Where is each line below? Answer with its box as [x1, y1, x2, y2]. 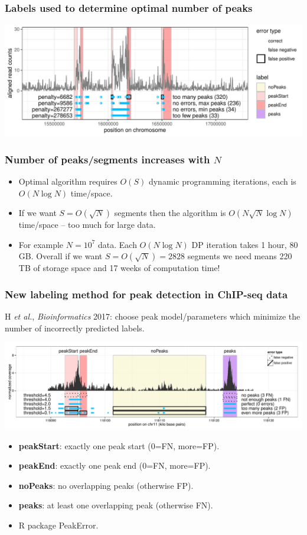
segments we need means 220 [187, 250, 292, 262]
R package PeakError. [18, 519, 99, 531]
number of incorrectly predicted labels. [5, 321, 145, 334]
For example [18, 238, 64, 250]
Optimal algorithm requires [18, 175, 117, 188]
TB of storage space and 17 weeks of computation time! [18, 262, 220, 274]
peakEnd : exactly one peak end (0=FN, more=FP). [18, 459, 211, 472]
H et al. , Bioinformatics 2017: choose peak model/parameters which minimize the [5, 310, 301, 323]
